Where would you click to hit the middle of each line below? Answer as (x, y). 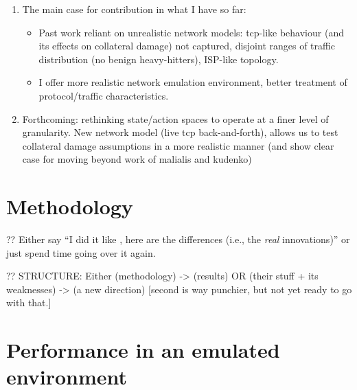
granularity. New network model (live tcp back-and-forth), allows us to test (180, 132)
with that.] (29, 302)
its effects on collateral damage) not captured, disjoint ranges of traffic (187, 46)
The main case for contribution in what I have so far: (134, 9)
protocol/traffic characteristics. (104, 95)
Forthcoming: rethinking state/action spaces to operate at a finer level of (175, 118)
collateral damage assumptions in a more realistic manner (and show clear (178, 145)
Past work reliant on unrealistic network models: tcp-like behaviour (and (191, 32)
